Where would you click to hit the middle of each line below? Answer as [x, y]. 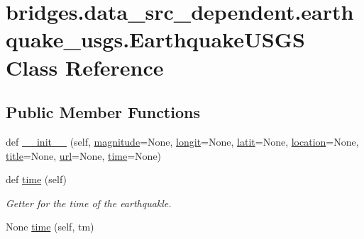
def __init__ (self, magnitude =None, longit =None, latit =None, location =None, [182, 141]
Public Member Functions [103, 112]
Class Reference [85, 67]
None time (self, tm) [50, 227]
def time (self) [37, 179]
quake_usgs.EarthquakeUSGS [155, 39]
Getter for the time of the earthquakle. [89, 203]
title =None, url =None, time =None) [84, 155]
